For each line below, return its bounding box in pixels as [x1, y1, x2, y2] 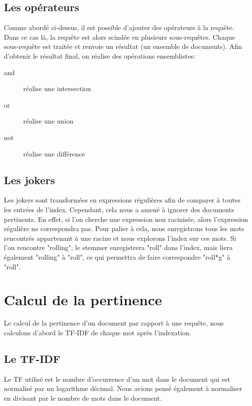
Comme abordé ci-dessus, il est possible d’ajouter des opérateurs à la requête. [4, 22, 235, 32]
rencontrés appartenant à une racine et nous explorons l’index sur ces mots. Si [4, 233, 236, 243]
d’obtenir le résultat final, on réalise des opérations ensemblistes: [4, 50, 196, 61]
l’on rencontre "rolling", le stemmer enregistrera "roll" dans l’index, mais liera [4, 242, 233, 252]
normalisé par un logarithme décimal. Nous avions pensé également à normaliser [4, 383, 242, 393]
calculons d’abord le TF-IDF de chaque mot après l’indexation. [4, 327, 191, 337]
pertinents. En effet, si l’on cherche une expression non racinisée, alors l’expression [4, 214, 248, 224]
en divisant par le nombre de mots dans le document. [4, 392, 162, 403]
